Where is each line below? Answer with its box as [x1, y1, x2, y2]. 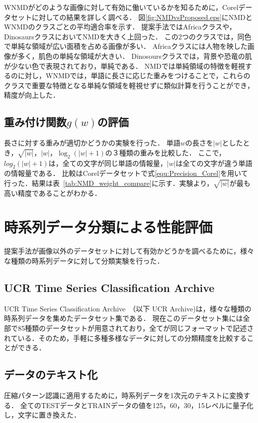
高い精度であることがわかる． [4, 187, 101, 198]
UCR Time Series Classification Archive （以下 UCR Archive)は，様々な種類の [4, 303, 252, 313]
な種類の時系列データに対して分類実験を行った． [4, 256, 164, 266]
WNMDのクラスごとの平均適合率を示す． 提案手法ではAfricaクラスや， [4, 21, 236, 32]
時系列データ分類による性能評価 [4, 217, 213, 237]
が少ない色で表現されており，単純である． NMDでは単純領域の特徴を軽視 [4, 60, 245, 71]
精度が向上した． [4, 90, 60, 100]
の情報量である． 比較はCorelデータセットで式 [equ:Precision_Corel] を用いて [4, 168, 248, 178]
